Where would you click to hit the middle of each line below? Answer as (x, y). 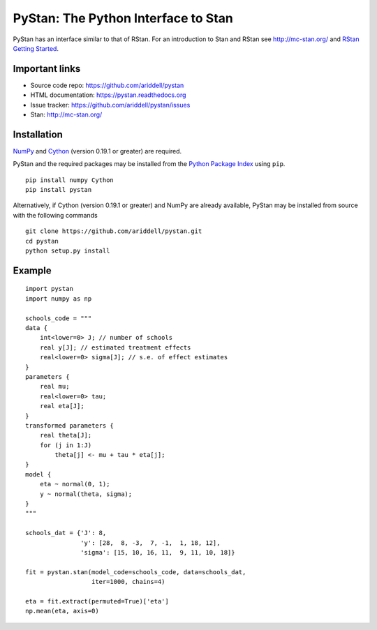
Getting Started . (36, 48)
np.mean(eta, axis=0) (62, 611)
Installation (38, 134)
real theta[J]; (66, 435)
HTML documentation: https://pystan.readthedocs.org (108, 95)
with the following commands (55, 215)
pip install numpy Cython (70, 180)
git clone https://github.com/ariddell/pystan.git (114, 231)
